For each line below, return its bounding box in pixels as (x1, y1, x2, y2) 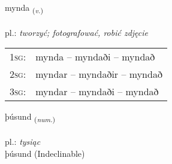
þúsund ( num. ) (5, 110, 56, 124)
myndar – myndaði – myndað (35, 84, 159, 99)
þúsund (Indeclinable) (5, 147, 85, 159)
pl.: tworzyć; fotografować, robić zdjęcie (5, 26, 149, 38)
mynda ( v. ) (5, 1, 43, 15)
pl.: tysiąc (5, 135, 41, 148)
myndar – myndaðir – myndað (35, 67, 162, 81)
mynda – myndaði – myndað (35, 50, 155, 64)
